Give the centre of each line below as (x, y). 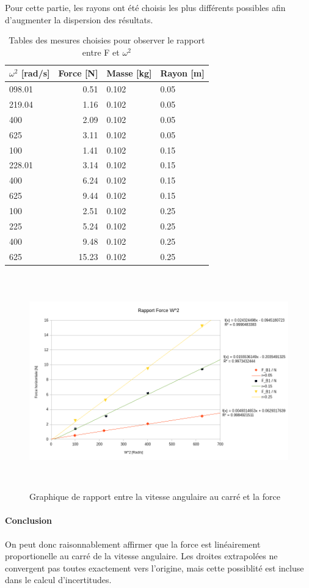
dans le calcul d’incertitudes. (58, 580)
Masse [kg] (129, 73)
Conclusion (29, 520)
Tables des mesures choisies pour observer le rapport (107, 40)
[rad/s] (35, 73)
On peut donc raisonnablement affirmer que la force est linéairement (133, 544)
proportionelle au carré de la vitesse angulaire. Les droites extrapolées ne (141, 556)
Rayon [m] (182, 73)
